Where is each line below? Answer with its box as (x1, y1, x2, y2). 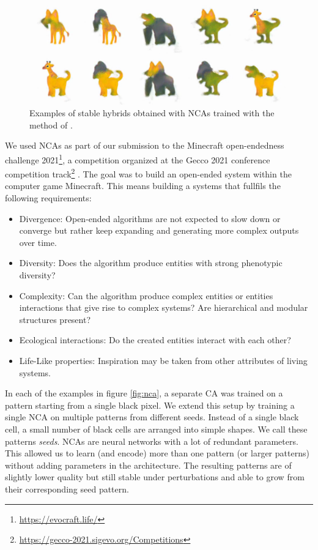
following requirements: (5, 191, 92, 204)
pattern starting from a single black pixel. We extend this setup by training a (5, 398, 295, 411)
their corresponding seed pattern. (5, 482, 129, 495)
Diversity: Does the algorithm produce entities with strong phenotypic (19, 256, 283, 269)
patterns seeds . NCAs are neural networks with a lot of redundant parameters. (5, 434, 298, 447)
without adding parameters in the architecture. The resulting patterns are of (5, 458, 292, 471)
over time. (19, 236, 57, 248)
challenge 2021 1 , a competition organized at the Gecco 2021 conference (5, 151, 270, 166)
